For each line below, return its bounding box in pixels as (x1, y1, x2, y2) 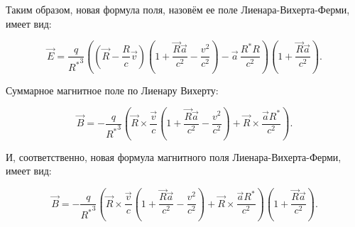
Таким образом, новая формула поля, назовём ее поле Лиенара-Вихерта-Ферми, (6, 2, 350, 16)
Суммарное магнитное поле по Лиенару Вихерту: (6, 82, 219, 97)
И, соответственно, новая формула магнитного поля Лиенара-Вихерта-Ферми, (6, 149, 342, 164)
